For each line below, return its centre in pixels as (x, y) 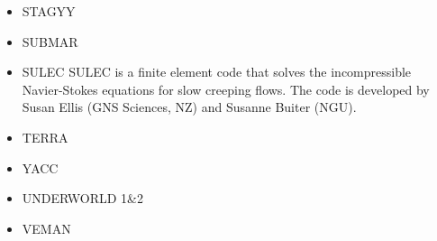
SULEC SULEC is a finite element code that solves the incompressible (217, 72)
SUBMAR (50, 41)
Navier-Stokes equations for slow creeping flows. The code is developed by (226, 89)
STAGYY (49, 11)
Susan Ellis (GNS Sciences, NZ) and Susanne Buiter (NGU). (189, 107)
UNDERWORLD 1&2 (82, 198)
